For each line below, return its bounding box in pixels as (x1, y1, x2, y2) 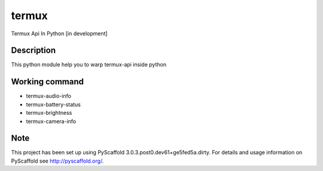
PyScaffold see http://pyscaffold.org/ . (11, 157, 104, 164)
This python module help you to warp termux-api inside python (11, 61, 167, 68)
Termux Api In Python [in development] (11, 30, 108, 37)
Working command (11, 77, 84, 87)
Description (11, 45, 56, 56)
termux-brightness (26, 109, 72, 117)
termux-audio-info (26, 93, 72, 100)
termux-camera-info (26, 117, 77, 125)
